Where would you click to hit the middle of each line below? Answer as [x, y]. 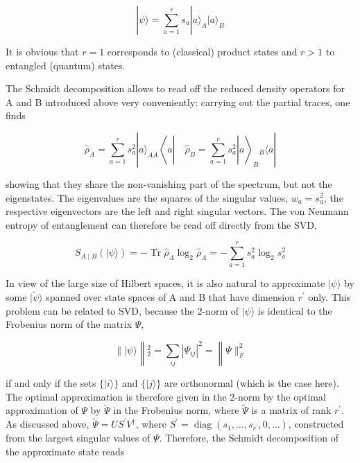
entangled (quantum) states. [66, 65]
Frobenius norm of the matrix [69, 324]
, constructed [316, 424]
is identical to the [295, 310]
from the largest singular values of [78, 438]
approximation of [42, 410]
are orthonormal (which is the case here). [252, 383]
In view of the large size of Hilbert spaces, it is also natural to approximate [165, 283]
